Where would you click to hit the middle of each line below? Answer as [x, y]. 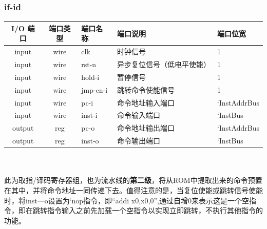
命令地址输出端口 [146, 128]
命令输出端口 [139, 141]
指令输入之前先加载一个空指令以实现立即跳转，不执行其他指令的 [155, 210]
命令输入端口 [139, 115]
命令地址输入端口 [146, 102]
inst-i [89, 115]
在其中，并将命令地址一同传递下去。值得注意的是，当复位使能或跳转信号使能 [133, 190]
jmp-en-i [94, 89]
